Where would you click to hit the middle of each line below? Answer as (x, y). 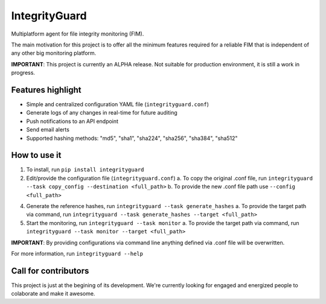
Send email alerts (48, 130)
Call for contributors (50, 271)
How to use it (36, 155)
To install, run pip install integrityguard (85, 169)
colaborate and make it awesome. (53, 294)
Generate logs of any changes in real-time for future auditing (102, 113)
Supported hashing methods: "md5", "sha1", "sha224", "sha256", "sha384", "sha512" (132, 138)
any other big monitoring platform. (54, 53)
